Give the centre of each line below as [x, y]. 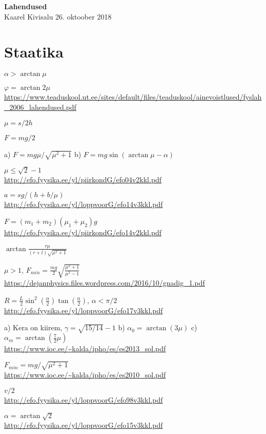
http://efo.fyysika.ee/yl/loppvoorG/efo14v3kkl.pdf [84, 204]
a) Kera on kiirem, [33, 327]
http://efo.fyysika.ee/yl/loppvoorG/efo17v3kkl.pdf [84, 310]
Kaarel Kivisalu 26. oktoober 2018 [58, 16]
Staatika [34, 52]
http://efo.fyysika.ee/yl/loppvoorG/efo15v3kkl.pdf [84, 424]
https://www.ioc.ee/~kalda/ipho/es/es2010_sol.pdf [85, 375]
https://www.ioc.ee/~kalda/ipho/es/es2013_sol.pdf [85, 348]
